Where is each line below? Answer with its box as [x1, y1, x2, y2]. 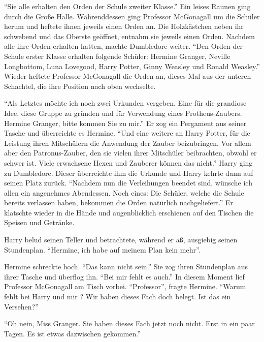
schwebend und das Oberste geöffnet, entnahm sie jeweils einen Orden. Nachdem [4, 30, 255, 41]
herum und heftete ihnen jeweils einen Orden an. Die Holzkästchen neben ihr [4, 21, 244, 32]
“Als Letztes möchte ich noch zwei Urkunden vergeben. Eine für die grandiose [4, 98, 247, 108]
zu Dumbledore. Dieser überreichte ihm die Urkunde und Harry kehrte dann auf [4, 167, 253, 178]
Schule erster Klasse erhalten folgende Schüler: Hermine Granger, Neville [4, 50, 230, 61]
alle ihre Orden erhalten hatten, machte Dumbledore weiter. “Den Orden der [4, 41, 243, 51]
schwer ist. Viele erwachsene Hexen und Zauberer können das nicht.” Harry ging [4, 157, 253, 168]
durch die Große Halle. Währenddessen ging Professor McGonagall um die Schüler [4, 11, 260, 21]
